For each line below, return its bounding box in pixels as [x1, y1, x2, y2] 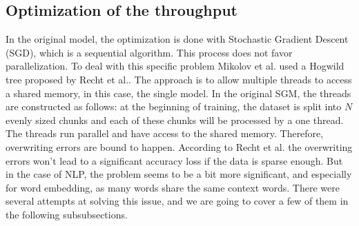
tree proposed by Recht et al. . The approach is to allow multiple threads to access [6, 72, 352, 86]
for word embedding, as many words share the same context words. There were [6, 180, 340, 194]
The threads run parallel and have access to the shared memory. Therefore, [6, 126, 324, 141]
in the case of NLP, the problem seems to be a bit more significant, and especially [6, 167, 352, 181]
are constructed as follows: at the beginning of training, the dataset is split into [6, 99, 342, 114]
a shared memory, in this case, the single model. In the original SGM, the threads [6, 85, 351, 100]
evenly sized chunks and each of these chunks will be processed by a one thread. [6, 112, 344, 127]
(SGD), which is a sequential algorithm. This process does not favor [6, 45, 293, 59]
